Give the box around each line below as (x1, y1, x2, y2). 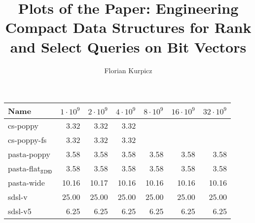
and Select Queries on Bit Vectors (10, 36, 247, 56)
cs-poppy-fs (8, 134, 47, 146)
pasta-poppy (8, 148, 50, 160)
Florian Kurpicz (104, 65, 152, 75)
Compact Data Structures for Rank (5, 17, 252, 37)
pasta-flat (8, 163, 40, 174)
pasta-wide (8, 177, 45, 189)
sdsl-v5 (8, 205, 32, 217)
